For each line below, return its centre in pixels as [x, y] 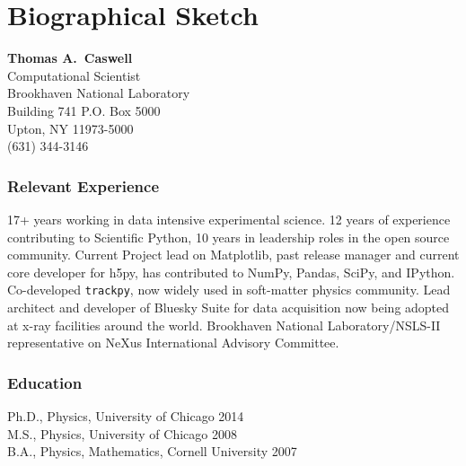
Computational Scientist [74, 75]
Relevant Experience [84, 185]
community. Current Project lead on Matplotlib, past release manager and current [233, 255]
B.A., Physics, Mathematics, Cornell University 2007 [152, 451]
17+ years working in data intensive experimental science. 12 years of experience [229, 219]
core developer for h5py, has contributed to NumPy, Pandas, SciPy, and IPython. [231, 272]
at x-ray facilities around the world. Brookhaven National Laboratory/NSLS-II [224, 325]
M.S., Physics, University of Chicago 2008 [122, 433]
